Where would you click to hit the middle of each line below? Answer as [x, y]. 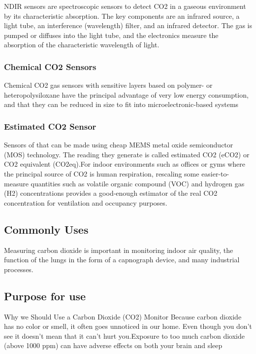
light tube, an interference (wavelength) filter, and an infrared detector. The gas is [128, 25]
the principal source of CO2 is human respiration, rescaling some [102, 173]
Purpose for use [45, 296]
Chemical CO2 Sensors [50, 66]
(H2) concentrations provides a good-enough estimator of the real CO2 [111, 193]
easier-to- [215, 173]
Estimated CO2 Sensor [50, 126]
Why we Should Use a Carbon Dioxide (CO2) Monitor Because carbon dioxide [123, 316]
